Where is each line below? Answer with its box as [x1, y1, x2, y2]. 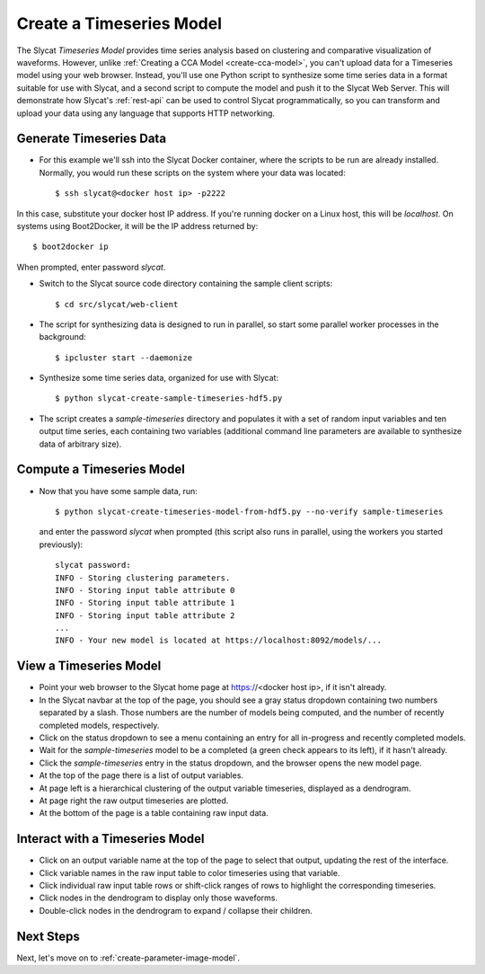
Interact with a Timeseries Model [16, 831, 206, 846]
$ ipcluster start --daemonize [55, 352, 193, 363]
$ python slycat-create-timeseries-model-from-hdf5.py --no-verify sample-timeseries [55, 506, 444, 517]
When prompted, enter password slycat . [16, 261, 166, 272]
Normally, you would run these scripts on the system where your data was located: [39, 167, 346, 178]
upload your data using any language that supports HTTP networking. [16, 108, 276, 119]
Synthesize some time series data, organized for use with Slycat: [39, 373, 278, 384]
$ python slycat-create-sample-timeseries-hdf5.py [55, 394, 283, 403]
